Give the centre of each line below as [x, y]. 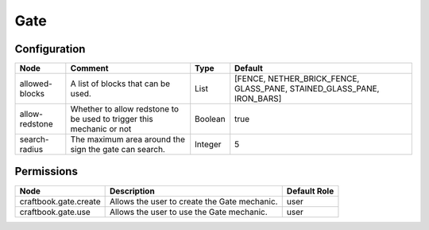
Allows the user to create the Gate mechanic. [193, 201]
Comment [89, 68]
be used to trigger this [112, 119]
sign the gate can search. [118, 150]
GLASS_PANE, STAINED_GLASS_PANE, [307, 89]
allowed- [36, 84]
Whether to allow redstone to [124, 109]
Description [132, 191]
